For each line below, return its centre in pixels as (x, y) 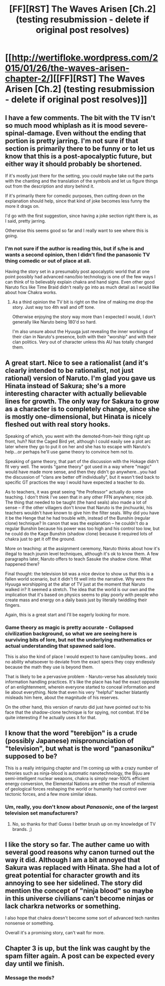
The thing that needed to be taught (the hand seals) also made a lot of (76, 502)
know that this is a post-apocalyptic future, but (79, 156)
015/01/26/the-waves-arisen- (67, 68)
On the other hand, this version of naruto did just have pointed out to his (78, 707)
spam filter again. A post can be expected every (80, 956)
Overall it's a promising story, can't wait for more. (55, 933)
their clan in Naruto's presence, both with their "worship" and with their (84, 337)
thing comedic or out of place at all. (48, 261)
